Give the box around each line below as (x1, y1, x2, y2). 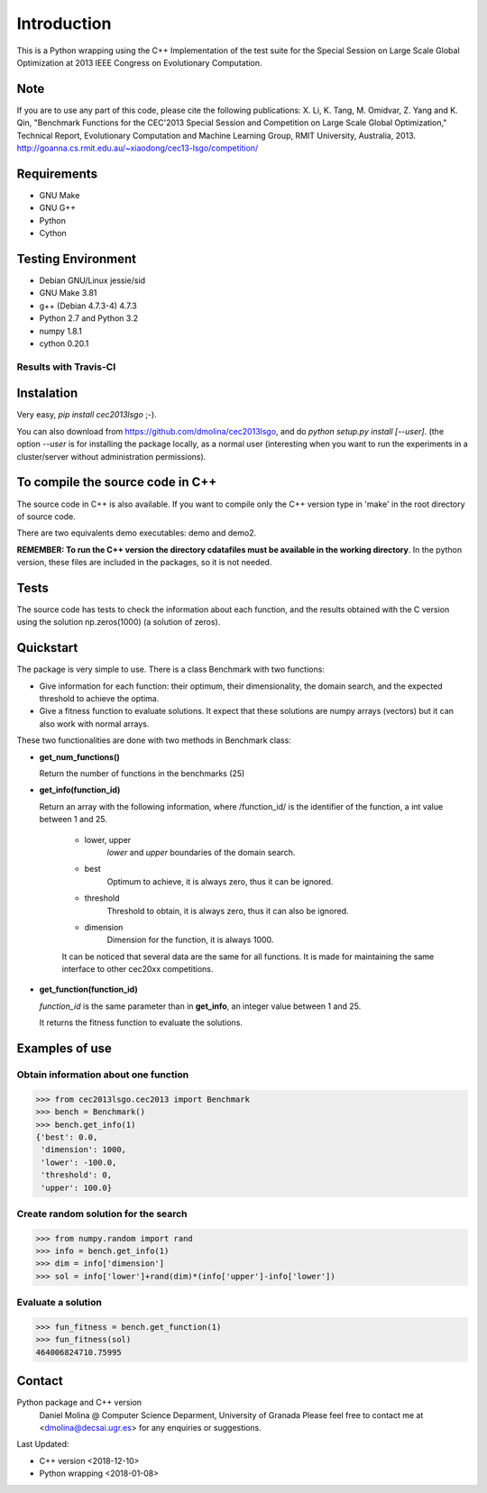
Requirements (16, 166, 98, 181)
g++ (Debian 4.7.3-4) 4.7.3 (39, 300, 137, 311)
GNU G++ (39, 203, 77, 214)
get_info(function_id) (39, 784, 121, 795)
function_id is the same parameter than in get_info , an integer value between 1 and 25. (39, 1001, 362, 1012)
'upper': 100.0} (41, 1182, 113, 1193)
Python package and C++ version (16, 1397, 142, 1408)
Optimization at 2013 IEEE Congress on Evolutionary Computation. (16, 57, 262, 68)
